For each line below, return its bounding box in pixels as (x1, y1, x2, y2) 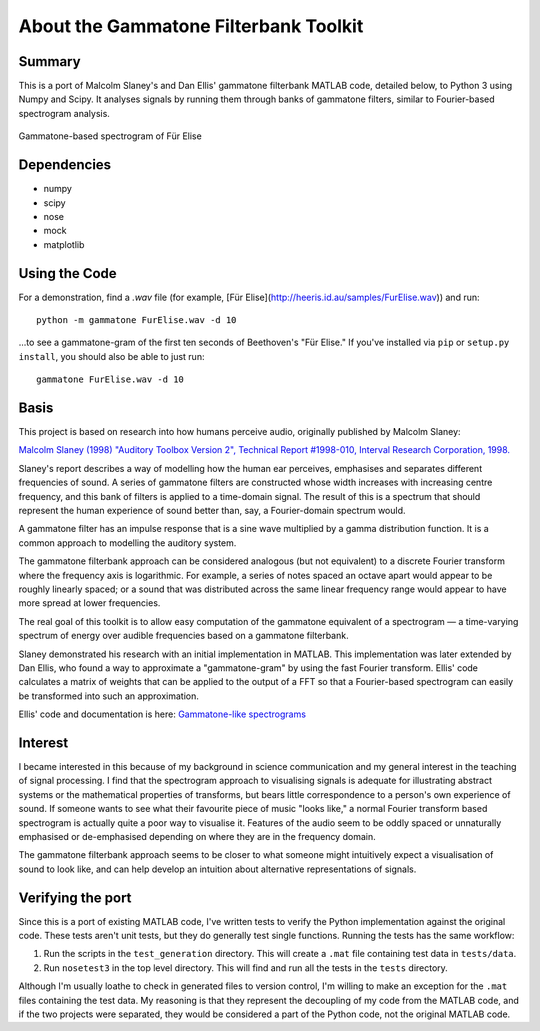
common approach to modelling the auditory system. (18, 536, 237, 549)
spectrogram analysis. (18, 107, 110, 119)
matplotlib (43, 238, 85, 250)
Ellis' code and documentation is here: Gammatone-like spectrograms (18, 708, 307, 720)
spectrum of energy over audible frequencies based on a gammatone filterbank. (18, 630, 349, 642)
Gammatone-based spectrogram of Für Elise (18, 130, 202, 142)
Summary (18, 53, 81, 70)
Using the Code (18, 265, 117, 282)
